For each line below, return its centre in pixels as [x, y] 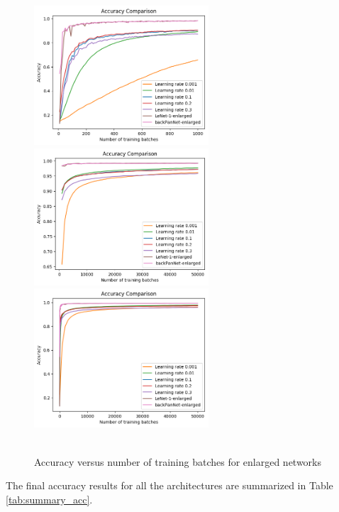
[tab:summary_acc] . [49, 499]
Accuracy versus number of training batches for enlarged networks [178, 461]
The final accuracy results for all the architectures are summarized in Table [169, 485]
